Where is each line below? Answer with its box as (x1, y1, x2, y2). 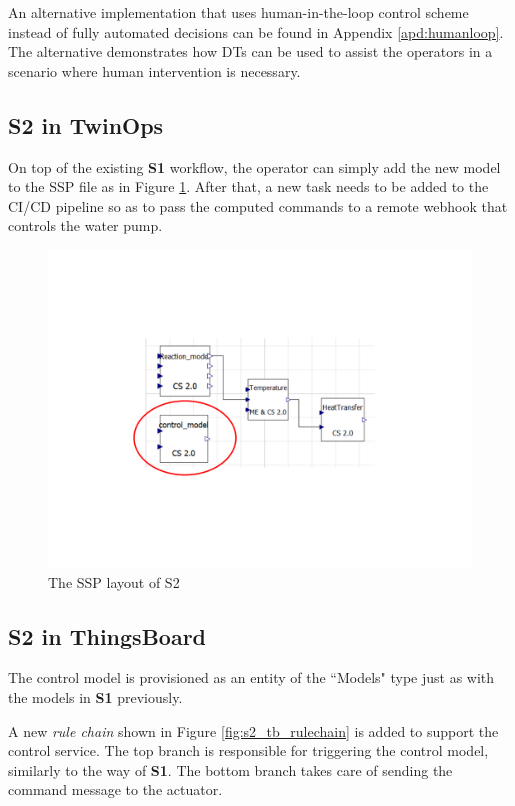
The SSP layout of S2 (48, 571, 180, 592)
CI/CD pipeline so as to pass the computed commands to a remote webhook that (8, 195, 508, 216)
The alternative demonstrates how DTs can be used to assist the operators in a (8, 41, 493, 62)
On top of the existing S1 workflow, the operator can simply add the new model (8, 156, 501, 177)
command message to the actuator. (8, 779, 223, 800)
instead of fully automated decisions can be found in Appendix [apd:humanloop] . (8, 21, 504, 42)
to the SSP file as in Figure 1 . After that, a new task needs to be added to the (8, 176, 489, 197)
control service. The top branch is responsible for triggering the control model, (8, 740, 489, 761)
